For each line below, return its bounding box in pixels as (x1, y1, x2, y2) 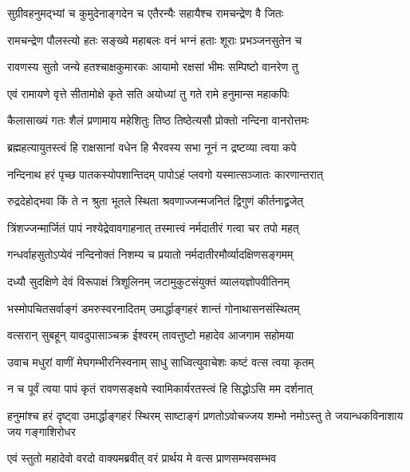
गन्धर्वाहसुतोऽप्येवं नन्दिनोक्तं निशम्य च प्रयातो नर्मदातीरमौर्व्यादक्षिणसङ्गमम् (7, 246, 294, 263)
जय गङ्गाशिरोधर (7, 422, 76, 439)
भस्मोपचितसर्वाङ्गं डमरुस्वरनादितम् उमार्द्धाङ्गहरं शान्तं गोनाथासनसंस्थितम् (7, 299, 300, 316)
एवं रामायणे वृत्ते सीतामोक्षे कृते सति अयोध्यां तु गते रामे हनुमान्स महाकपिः (7, 85, 290, 101)
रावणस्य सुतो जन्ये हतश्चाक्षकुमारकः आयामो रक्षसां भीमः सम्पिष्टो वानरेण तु (7, 58, 298, 75)
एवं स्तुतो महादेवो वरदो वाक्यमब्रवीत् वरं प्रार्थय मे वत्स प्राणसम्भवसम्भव (7, 450, 277, 466)
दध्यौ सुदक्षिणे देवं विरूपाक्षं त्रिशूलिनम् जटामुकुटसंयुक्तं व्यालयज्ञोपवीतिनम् (7, 272, 290, 289)
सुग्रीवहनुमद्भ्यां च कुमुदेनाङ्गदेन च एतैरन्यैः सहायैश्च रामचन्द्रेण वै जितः (7, 5, 284, 21)
